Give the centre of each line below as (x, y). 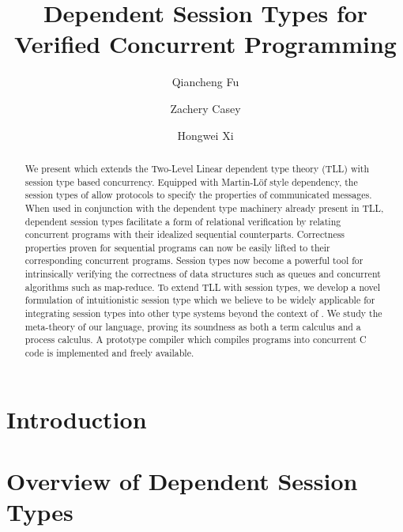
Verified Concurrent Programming (205, 44)
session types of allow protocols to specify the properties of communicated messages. (198, 195)
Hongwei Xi (205, 135)
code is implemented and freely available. (109, 353)
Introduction (77, 419)
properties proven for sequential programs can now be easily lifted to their (177, 247)
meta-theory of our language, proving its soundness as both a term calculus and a (193, 326)
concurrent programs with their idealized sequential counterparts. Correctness (185, 234)
